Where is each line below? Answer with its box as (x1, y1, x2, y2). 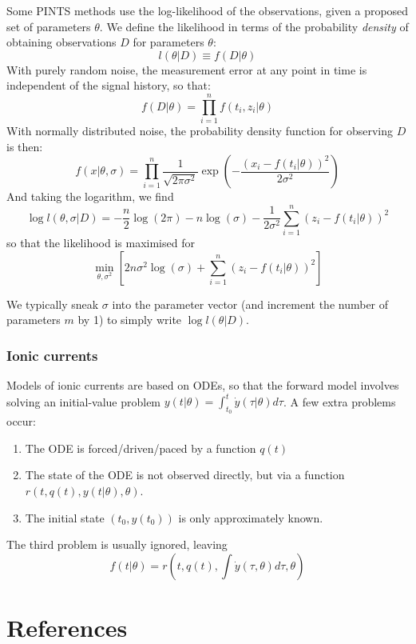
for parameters (133, 34, 204, 50)
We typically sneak (6, 295, 99, 312)
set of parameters (6, 18, 91, 34)
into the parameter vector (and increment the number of (112, 295, 389, 312)
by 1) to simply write (77, 311, 182, 328)
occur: (6, 413, 36, 430)
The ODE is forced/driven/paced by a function (25, 439, 256, 456)
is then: (6, 138, 43, 154)
